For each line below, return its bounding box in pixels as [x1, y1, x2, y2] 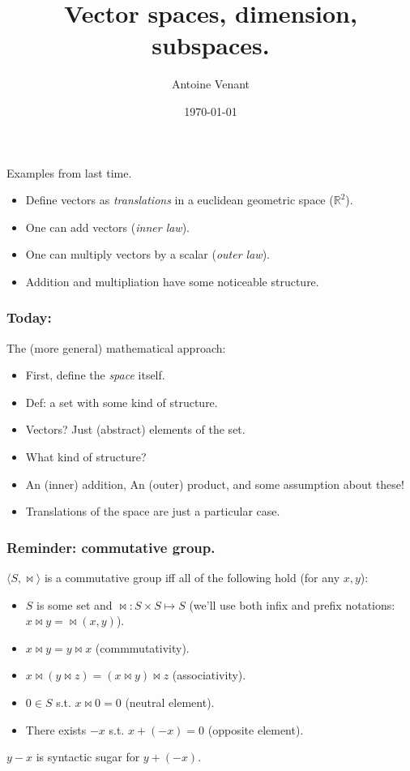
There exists [25, 721, 87, 738]
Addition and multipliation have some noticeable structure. [25, 272, 319, 289]
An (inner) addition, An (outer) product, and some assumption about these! [25, 475, 404, 492]
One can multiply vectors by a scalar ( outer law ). [25, 246, 270, 263]
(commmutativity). [95, 639, 190, 656]
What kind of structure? [25, 448, 147, 465]
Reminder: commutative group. [6, 537, 216, 557]
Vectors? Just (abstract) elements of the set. [25, 421, 246, 438]
